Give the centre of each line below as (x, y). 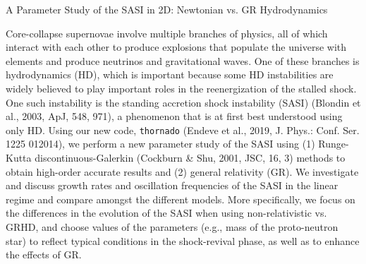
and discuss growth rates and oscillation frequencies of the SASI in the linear (172, 185)
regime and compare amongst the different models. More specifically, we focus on (181, 199)
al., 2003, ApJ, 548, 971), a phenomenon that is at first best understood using (174, 116)
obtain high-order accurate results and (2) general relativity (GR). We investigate (182, 171)
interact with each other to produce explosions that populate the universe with (176, 47)
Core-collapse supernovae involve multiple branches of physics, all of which (167, 33)
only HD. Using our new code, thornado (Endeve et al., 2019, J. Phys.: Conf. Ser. (183, 130)
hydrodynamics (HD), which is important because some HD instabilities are (170, 74)
